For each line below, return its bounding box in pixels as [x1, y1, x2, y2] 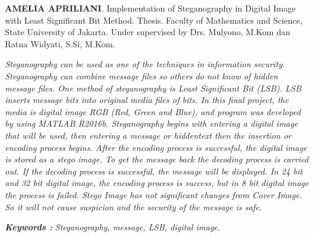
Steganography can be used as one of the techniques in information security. [5, 58, 286, 70]
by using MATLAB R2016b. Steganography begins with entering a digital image [5, 117, 298, 130]
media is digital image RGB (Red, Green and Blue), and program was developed [5, 105, 301, 118]
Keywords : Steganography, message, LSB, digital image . [5, 221, 220, 233]
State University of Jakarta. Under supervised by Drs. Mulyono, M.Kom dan [5, 25, 290, 38]
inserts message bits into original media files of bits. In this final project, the [5, 93, 289, 106]
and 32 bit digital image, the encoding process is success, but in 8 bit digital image [5, 176, 309, 189]
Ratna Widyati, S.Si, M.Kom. [5, 37, 115, 50]
